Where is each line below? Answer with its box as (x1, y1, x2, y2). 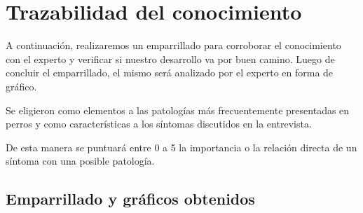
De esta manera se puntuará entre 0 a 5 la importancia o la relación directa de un (6, 139, 357, 154)
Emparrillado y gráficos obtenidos (6, 188, 255, 209)
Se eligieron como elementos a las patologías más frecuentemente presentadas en (6, 102, 350, 117)
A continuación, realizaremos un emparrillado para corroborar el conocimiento (6, 38, 341, 53)
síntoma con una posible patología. (6, 153, 155, 168)
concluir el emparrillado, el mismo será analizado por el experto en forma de (6, 65, 334, 80)
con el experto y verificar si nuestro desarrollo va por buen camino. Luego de (6, 51, 335, 66)
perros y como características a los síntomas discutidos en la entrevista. (6, 116, 312, 131)
